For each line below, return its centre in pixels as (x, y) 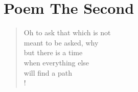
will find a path (48, 72)
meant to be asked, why (61, 42)
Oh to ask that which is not (67, 32)
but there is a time (53, 52)
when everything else (56, 62)
